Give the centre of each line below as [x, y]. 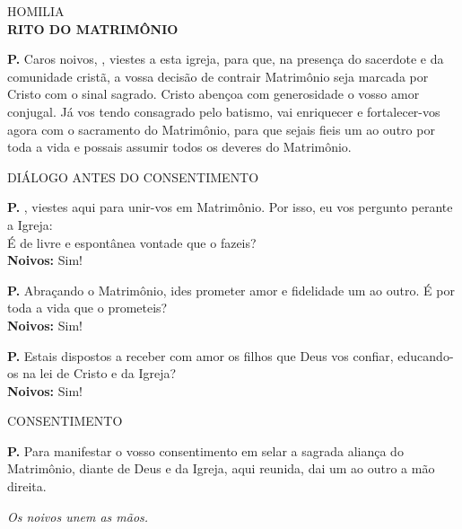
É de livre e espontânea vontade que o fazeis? [132, 242]
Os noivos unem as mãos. [78, 516]
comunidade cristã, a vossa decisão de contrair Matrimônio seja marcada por [218, 76]
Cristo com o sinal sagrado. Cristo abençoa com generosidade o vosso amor [214, 94]
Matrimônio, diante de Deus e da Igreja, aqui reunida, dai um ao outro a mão [221, 468]
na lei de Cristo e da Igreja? [100, 373]
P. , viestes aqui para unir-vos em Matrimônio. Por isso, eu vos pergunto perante [230, 207]
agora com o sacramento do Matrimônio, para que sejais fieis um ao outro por [221, 129]
